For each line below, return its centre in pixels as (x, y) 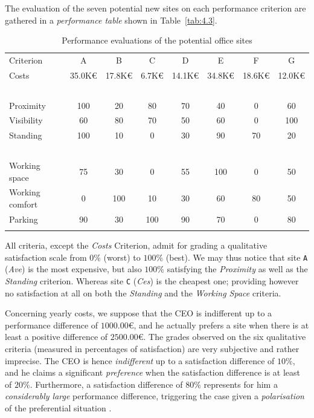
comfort (24, 204)
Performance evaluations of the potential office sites (157, 40)
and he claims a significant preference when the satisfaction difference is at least (153, 372)
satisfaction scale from (46, 257)
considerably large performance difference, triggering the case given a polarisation (155, 396)
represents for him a (241, 384)
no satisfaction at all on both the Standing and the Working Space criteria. (143, 292)
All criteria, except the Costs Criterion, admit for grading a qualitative (136, 245)
